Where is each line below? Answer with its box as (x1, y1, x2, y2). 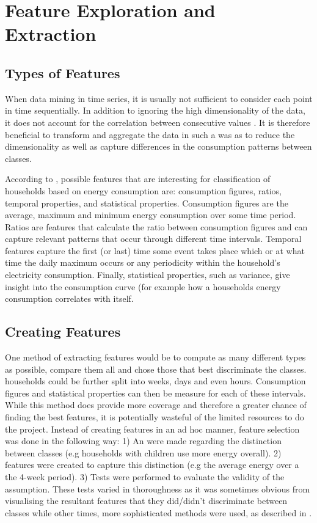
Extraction (5, 21, 97, 46)
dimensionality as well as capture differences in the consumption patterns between (5, 140, 312, 153)
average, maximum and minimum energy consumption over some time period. (5, 208, 296, 221)
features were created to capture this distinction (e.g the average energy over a (5, 458, 299, 471)
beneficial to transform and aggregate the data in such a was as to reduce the (5, 128, 295, 141)
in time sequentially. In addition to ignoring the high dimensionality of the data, (5, 104, 305, 117)
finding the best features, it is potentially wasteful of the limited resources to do (5, 411, 304, 423)
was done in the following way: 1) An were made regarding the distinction (5, 434, 282, 447)
